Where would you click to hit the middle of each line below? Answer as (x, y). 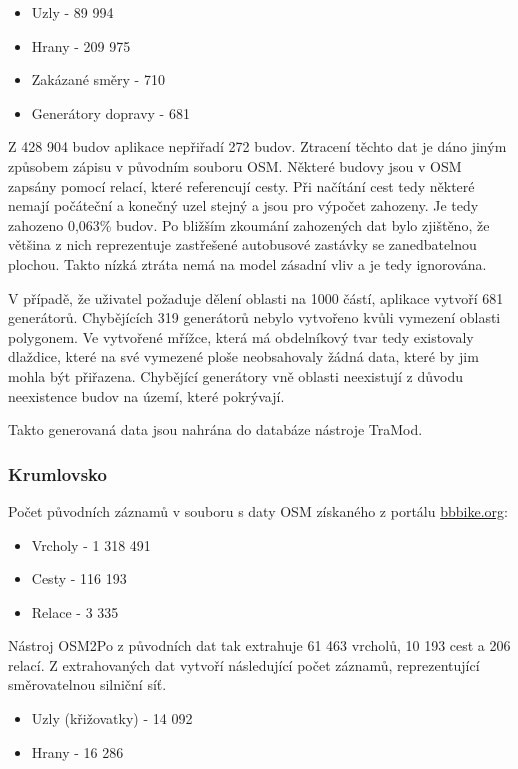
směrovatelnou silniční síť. (87, 684)
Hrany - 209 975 (81, 45)
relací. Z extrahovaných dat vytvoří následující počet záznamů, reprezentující (244, 664)
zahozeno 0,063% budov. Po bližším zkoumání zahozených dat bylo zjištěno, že (249, 224)
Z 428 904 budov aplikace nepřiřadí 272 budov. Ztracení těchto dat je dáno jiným (257, 146)
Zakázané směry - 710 (98, 79)
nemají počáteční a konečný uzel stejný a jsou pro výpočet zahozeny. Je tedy (243, 205)
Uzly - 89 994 (72, 12)
